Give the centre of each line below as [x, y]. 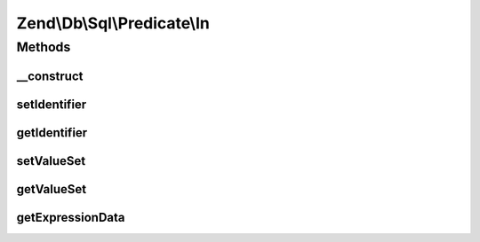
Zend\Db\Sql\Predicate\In [113, 23]
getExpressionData [71, 217]
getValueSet [52, 189]
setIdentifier [52, 104]
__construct [50, 76]
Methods [44, 47]
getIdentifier [52, 133]
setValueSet [51, 161]
